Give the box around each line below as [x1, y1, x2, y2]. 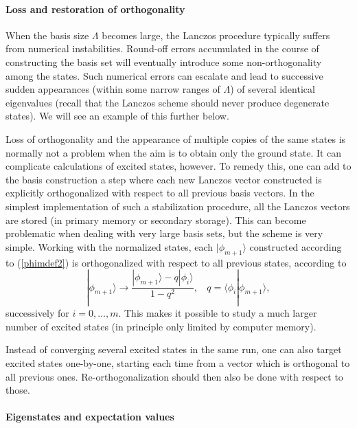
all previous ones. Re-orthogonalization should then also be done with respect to [5, 369, 343, 383]
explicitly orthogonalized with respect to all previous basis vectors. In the [5, 185, 314, 200]
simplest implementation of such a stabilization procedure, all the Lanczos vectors [5, 199, 350, 213]
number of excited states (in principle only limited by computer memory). [5, 319, 316, 333]
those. [5, 383, 30, 397]
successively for [5, 306, 69, 320]
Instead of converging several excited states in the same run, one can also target [5, 342, 342, 357]
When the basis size [5, 27, 89, 42]
